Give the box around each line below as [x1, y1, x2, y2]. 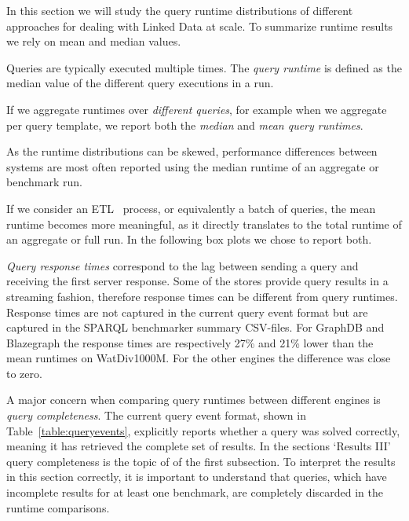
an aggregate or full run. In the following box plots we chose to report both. [6, 231, 372, 248]
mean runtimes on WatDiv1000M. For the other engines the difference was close [6, 350, 391, 366]
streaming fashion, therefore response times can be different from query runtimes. [6, 288, 398, 304]
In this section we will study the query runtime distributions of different [6, 2, 353, 18]
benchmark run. [6, 174, 82, 190]
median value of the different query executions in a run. [6, 75, 274, 91]
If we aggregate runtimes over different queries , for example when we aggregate [6, 101, 387, 117]
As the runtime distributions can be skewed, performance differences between [6, 143, 378, 160]
